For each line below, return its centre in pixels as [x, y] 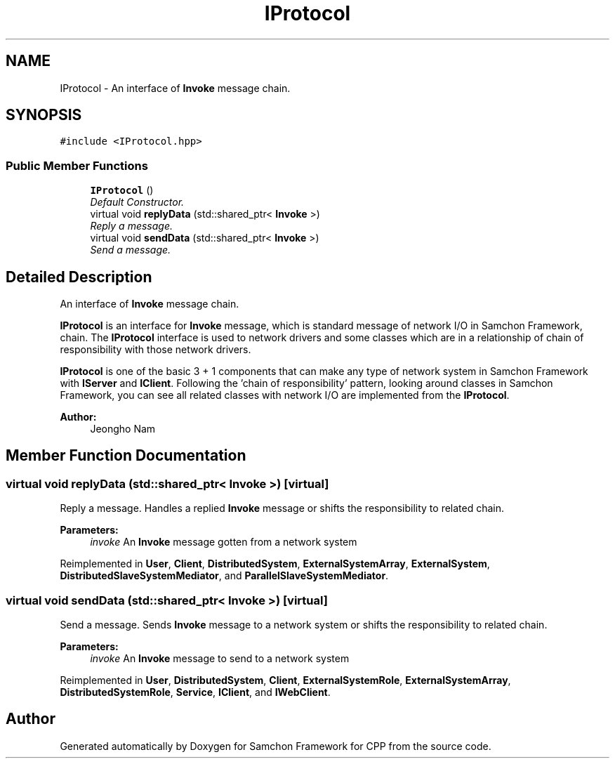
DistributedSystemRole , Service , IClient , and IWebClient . [195, 692]
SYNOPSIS [44, 115]
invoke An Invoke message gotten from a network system [224, 542]
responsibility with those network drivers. [156, 350]
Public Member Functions [77, 165]
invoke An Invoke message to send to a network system [220, 658]
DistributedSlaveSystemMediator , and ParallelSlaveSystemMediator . [224, 576]
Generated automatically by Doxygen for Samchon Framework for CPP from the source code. [276, 746]
